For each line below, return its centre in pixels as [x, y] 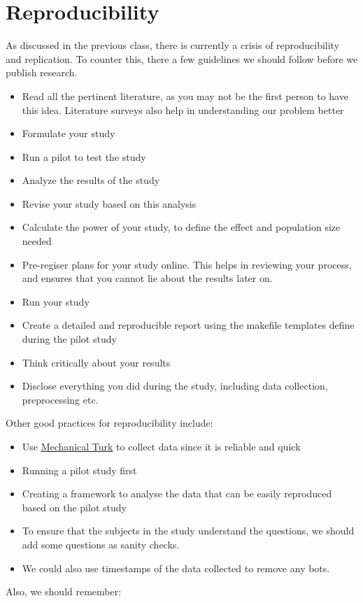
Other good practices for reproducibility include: [109, 423]
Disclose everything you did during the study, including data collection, [175, 386]
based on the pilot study [74, 507]
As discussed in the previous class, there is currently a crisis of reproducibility [173, 45]
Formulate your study [69, 133]
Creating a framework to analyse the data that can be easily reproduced [177, 494]
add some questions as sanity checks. [101, 544]
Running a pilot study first [79, 470]
